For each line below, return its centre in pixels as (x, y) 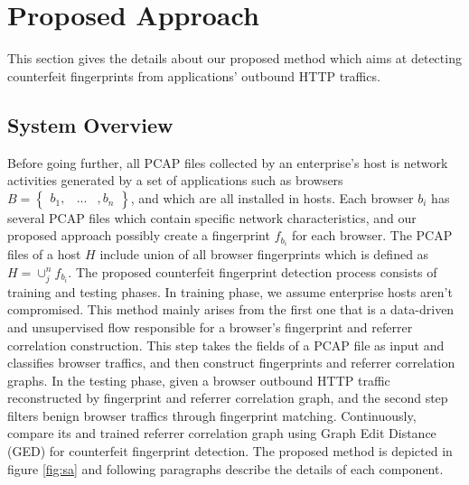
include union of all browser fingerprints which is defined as (264, 254)
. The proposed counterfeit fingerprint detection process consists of (253, 271)
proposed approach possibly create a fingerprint (139, 235)
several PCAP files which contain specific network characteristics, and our (212, 217)
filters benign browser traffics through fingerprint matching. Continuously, (212, 415)
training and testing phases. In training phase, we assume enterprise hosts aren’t (230, 291)
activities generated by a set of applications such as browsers (175, 180)
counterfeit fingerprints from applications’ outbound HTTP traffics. (194, 75)
